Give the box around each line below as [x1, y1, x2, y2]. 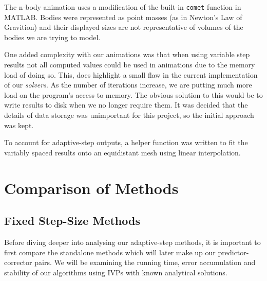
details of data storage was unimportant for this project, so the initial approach [4, 110, 254, 120]
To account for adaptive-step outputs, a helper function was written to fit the [4, 137, 248, 148]
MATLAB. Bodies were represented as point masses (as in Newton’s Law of [4, 11, 242, 22]
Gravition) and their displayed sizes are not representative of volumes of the [4, 22, 243, 32]
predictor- [218, 247, 249, 257]
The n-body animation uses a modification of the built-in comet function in [4, 2, 241, 12]
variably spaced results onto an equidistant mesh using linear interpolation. [4, 147, 241, 157]
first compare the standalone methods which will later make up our [4, 247, 216, 257]
